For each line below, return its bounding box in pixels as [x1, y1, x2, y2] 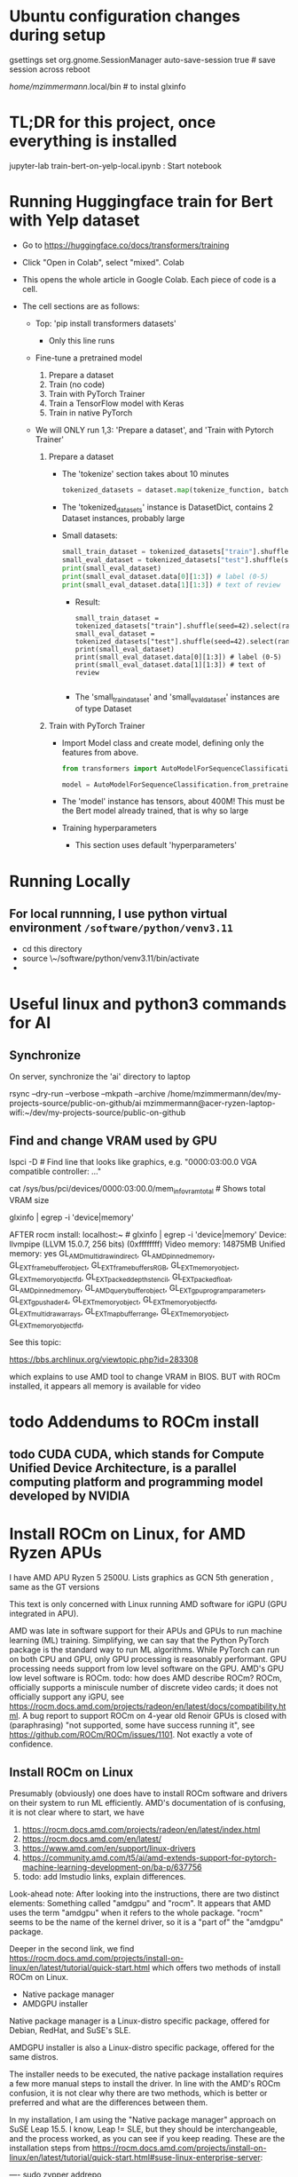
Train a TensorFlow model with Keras [48, 398, 184, 408]
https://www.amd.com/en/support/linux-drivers [21, 1842, 196, 1853]
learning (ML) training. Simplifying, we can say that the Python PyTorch [9, 1635, 270, 1646]
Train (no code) [48, 379, 106, 390]
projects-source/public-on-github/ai [9, 1098, 142, 1109]
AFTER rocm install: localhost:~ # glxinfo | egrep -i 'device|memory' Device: [9, 1230, 286, 1240]
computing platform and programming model [9, 1475, 263, 1490]
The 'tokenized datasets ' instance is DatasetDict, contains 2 [61, 502, 274, 514]
